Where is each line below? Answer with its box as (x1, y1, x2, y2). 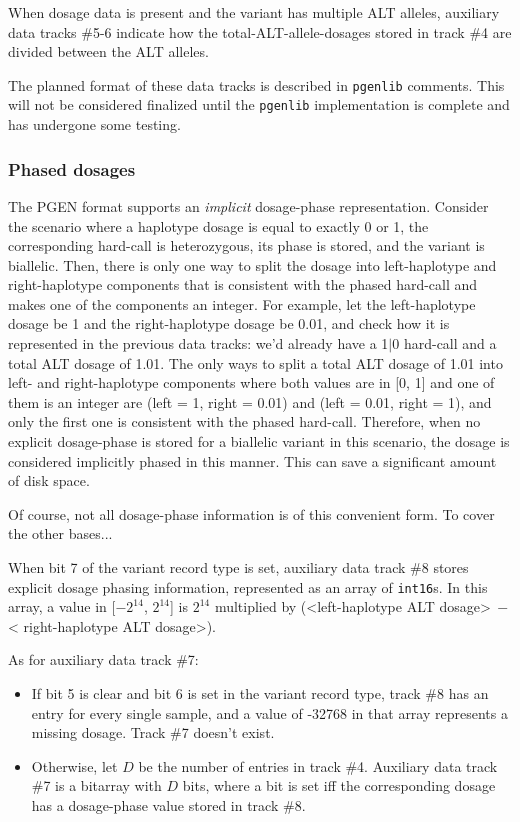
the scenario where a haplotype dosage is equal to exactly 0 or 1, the (8, 215, 429, 236)
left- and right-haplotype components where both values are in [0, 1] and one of (8, 372, 495, 393)
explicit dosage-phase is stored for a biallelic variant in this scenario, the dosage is (8, 431, 510, 452)
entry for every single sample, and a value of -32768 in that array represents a (31, 702, 508, 723)
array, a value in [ (8, 596, 116, 617)
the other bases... (8, 523, 113, 544)
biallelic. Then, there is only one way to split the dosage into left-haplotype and (8, 254, 497, 275)
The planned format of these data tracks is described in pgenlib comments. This (8, 74, 505, 95)
